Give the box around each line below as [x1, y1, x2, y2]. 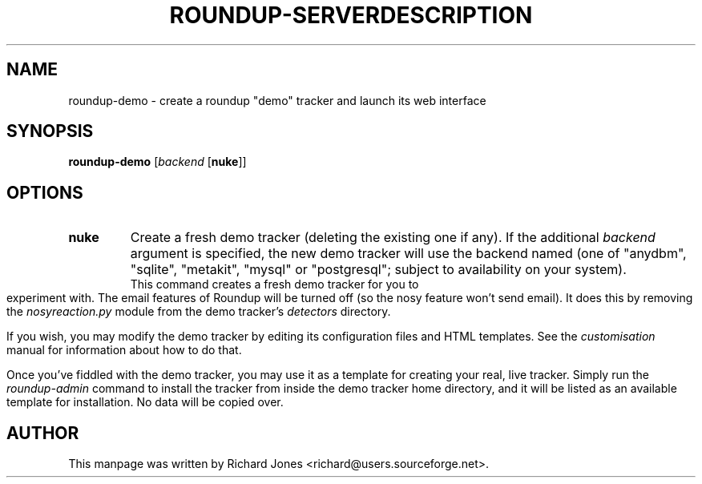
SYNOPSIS [6, 121, 94, 142]
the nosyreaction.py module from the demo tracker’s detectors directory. [6, 305, 391, 319]
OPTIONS [6, 182, 83, 203]
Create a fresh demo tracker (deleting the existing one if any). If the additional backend [130, 229, 656, 246]
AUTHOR [6, 422, 79, 443]
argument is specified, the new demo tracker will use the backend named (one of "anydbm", [130, 245, 687, 262]
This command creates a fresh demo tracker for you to [130, 277, 419, 292]
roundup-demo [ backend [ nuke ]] [68, 155, 247, 169]
